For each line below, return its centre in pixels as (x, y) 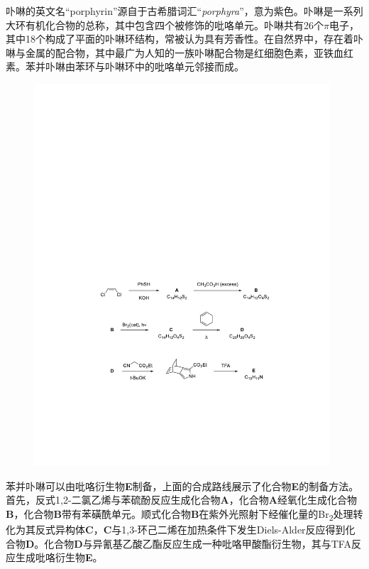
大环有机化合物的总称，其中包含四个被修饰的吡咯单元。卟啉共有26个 (165, 25)
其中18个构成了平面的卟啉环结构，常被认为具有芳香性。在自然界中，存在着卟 (184, 39)
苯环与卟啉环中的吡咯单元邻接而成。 (159, 66)
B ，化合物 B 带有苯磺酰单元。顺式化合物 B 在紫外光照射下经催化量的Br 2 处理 (180, 514)
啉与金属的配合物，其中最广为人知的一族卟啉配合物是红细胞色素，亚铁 (170, 52)
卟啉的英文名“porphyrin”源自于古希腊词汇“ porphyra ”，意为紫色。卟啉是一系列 (184, 11)
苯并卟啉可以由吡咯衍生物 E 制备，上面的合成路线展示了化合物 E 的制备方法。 (182, 486)
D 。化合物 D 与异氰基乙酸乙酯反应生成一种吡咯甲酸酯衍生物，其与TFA (188, 543)
